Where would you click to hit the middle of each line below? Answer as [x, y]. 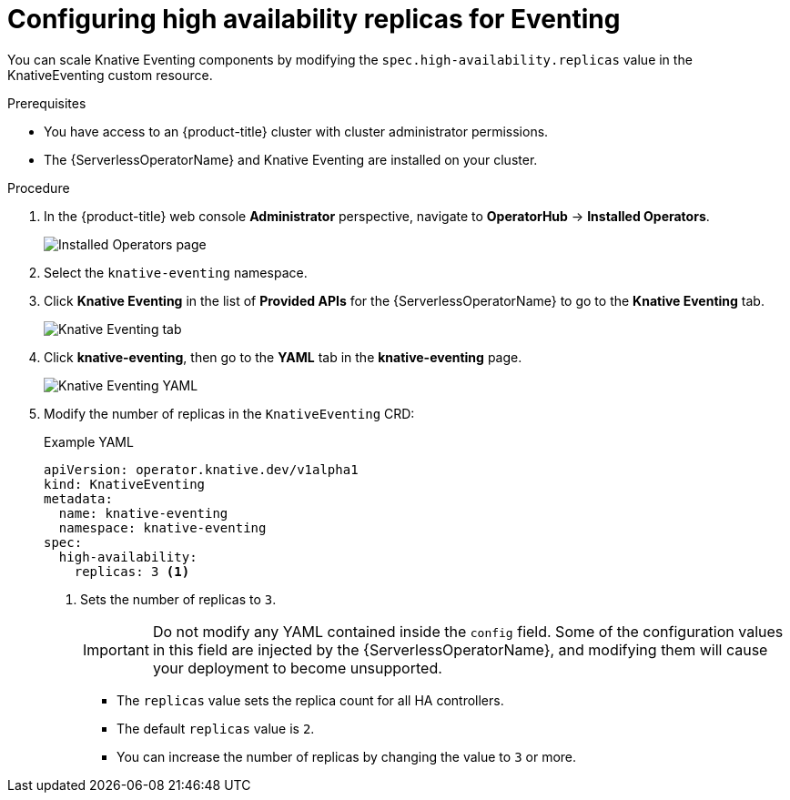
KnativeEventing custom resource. [110, 75]
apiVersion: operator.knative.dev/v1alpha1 [201, 469]
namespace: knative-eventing [162, 527]
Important [116, 649]
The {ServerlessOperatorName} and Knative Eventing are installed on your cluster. [291, 159]
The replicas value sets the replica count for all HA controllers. [310, 700]
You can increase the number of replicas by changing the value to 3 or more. [347, 756]
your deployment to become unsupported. [297, 668]
